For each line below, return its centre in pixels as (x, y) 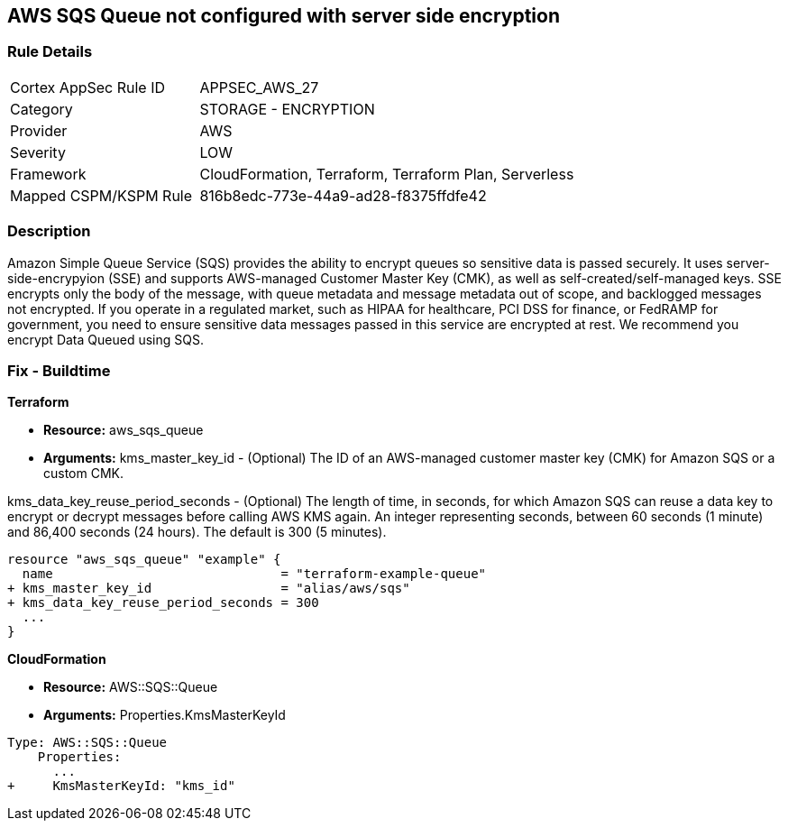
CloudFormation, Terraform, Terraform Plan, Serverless (387, 174)
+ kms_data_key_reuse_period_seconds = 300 (163, 603)
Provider (39, 130)
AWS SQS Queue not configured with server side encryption (284, 16)
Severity (38, 152)
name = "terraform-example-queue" (254, 574)
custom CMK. (84, 474)
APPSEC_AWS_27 (259, 87)
